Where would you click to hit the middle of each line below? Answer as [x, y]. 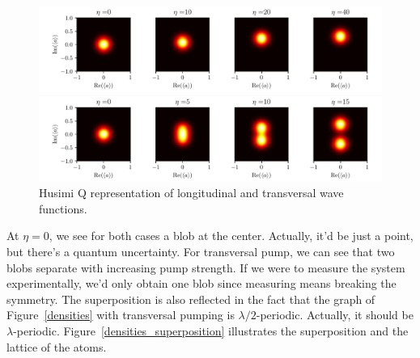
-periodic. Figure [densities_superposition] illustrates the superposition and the [211, 330]
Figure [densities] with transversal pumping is [121, 315]
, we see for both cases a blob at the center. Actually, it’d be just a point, [231, 236]
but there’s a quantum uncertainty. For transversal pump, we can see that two [201, 251]
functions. [63, 208]
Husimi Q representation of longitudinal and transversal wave [191, 193]
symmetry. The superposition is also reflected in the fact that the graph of [191, 299]
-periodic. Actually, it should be [335, 315]
